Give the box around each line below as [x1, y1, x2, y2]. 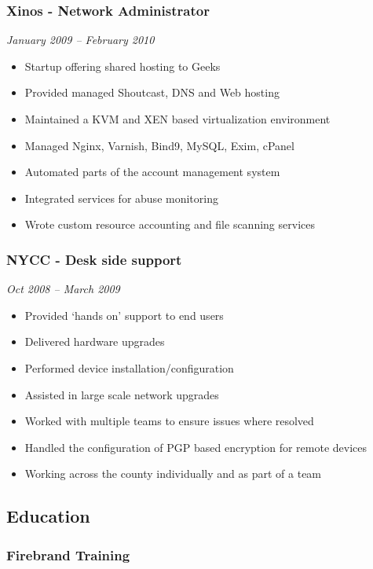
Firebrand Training [6, 545, 130, 564]
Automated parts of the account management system [24, 163, 280, 180]
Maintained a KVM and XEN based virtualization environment [24, 111, 331, 127]
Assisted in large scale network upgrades [24, 386, 219, 402]
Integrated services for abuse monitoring [24, 189, 218, 206]
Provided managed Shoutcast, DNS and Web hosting [24, 84, 280, 101]
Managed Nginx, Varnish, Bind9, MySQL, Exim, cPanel [24, 137, 294, 153]
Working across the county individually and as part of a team [24, 465, 322, 482]
